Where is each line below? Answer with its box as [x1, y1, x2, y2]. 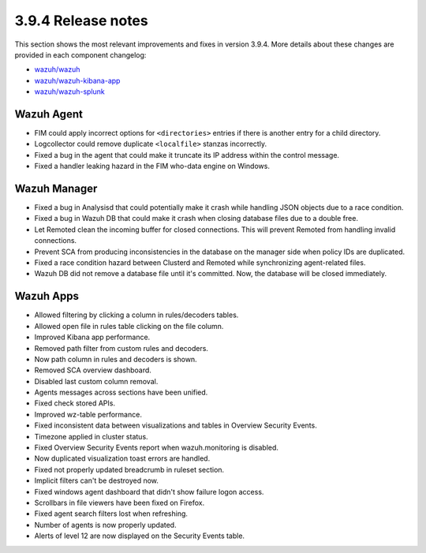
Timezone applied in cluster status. [34, 432, 149, 441]
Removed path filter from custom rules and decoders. [34, 343, 209, 353]
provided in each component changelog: [14, 50, 147, 59]
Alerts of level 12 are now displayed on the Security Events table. [34, 531, 245, 540]
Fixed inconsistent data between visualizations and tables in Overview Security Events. [34, 420, 317, 430]
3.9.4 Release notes [14, 12, 149, 29]
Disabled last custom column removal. [34, 376, 159, 386]
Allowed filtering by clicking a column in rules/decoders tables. [34, 310, 239, 319]
